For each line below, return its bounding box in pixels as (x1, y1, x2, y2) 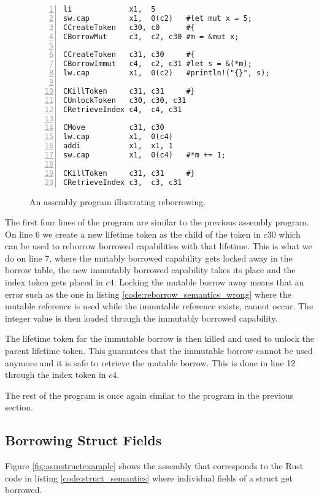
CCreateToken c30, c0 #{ (63, 23, 195, 32)
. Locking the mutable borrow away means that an (113, 276, 304, 289)
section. (5, 401, 33, 413)
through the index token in (5, 368, 106, 381)
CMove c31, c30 (63, 123, 164, 132)
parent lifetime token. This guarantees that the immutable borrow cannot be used (5, 344, 313, 357)
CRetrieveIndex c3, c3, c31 (63, 178, 182, 187)
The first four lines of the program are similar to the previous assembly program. (5, 216, 309, 228)
